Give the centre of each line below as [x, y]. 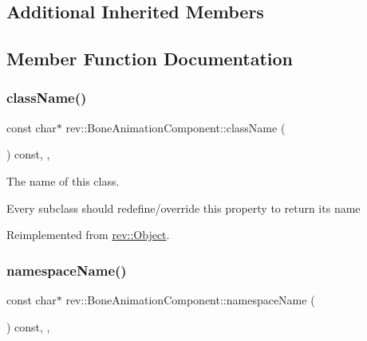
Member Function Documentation [150, 59]
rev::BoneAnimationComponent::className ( [176, 127]
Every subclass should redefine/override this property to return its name [183, 208]
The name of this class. [63, 180]
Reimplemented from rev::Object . [88, 235]
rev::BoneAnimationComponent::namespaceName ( [190, 299]
